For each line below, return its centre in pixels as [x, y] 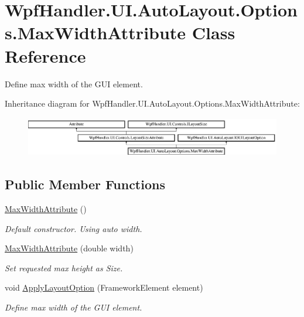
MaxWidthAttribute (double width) [69, 248]
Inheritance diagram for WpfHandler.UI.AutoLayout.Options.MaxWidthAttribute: [152, 103]
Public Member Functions [85, 184]
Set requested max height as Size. [64, 267]
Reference [45, 55]
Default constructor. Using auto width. [74, 228]
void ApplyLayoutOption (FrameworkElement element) [104, 287]
